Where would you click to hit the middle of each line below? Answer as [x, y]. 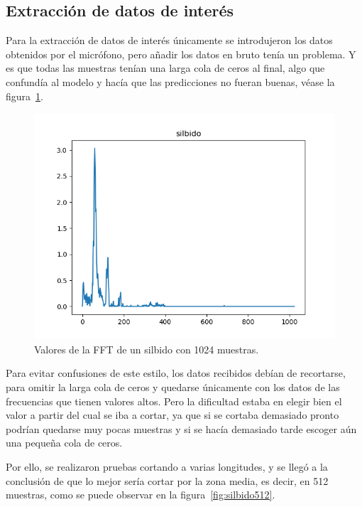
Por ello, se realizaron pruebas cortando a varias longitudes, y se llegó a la [167, 466]
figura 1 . [24, 96]
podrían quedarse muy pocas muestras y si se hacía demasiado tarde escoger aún [181, 428]
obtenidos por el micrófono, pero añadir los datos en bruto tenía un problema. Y [181, 54]
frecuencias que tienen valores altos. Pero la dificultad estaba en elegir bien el [174, 401]
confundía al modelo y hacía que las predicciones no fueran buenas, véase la [170, 81]
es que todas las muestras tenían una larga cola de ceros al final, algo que [165, 68]
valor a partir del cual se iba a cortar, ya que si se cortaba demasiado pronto [172, 415]
